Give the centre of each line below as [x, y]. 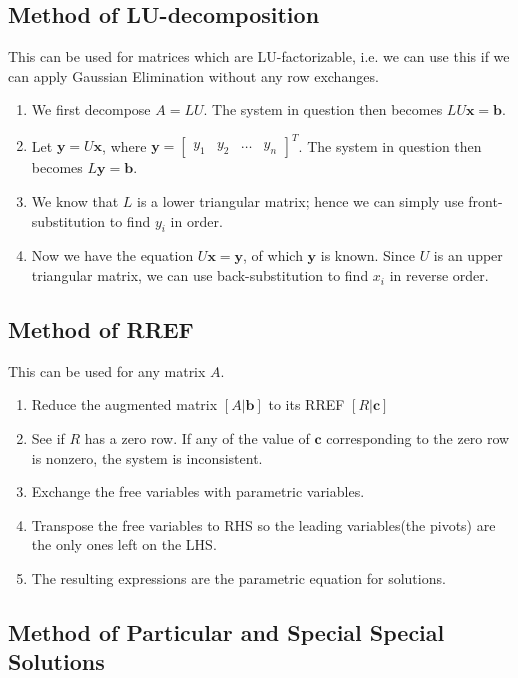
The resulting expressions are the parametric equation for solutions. [238, 578]
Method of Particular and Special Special [226, 632]
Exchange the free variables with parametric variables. [198, 491]
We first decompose [91, 109]
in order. [196, 220]
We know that [75, 201]
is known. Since [367, 255]
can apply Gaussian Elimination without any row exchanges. [193, 75]
